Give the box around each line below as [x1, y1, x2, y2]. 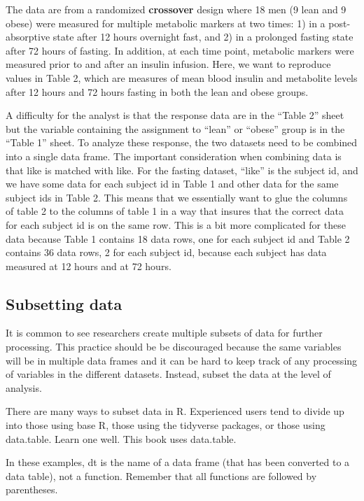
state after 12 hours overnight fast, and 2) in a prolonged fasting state [52, 29, 353, 44]
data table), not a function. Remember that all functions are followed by [6, 468, 317, 483]
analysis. [6, 380, 42, 395]
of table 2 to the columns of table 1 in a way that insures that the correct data [6, 204, 344, 218]
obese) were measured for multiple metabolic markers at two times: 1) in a [6, 15, 325, 30]
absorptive [6, 29, 50, 44]
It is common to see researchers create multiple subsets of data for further [6, 325, 323, 340]
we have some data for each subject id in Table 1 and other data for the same [6, 176, 339, 191]
